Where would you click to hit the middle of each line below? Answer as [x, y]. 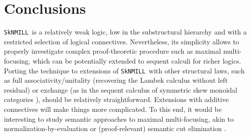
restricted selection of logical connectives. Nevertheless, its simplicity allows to [122, 41]
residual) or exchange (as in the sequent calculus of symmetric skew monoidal [121, 89]
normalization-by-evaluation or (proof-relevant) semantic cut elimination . [115, 128]
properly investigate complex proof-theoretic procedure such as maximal [112, 51]
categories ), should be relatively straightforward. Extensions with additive [116, 99]
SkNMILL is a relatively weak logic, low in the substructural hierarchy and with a [125, 32]
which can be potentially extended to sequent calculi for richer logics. [137, 60]
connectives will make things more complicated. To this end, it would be [113, 109]
